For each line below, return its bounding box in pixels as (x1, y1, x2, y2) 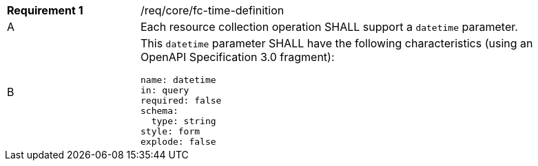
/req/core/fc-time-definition (141, 3, 284, 17)
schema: (141, 106, 178, 116)
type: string (151, 116, 216, 126)
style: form (141, 126, 200, 137)
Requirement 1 (7, 3, 83, 17)
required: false (141, 95, 222, 106)
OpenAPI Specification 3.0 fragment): (141, 50, 335, 64)
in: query (141, 85, 189, 95)
